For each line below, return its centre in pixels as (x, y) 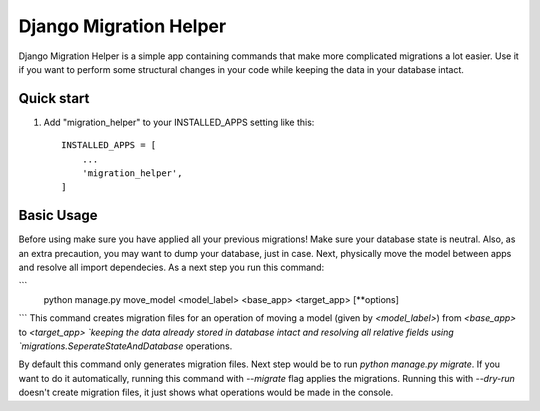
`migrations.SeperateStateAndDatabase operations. (125, 346)
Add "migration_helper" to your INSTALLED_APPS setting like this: (179, 122)
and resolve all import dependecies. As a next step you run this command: (171, 267)
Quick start (54, 98)
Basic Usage (58, 215)
